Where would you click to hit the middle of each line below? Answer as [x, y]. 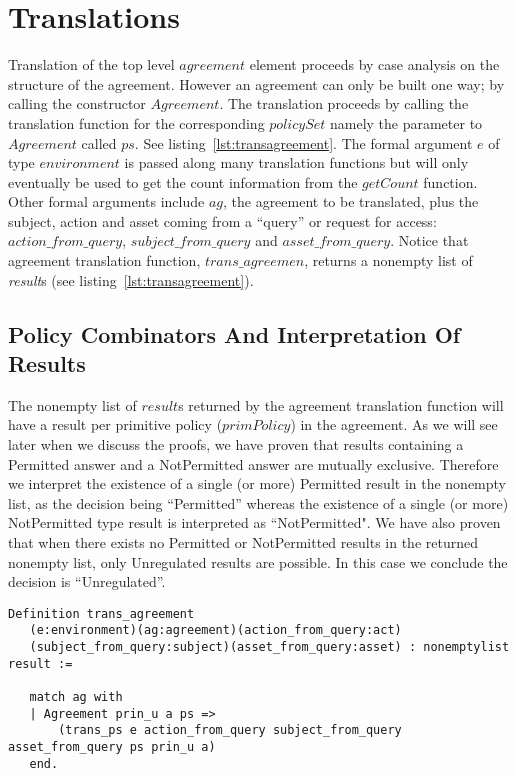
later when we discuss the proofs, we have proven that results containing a [236, 444]
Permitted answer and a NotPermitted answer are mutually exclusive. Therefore [253, 463]
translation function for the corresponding [136, 122]
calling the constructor [77, 103]
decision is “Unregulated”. [87, 581]
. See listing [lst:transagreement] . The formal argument [303, 142]
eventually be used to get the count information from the [183, 181]
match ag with [76, 697]
